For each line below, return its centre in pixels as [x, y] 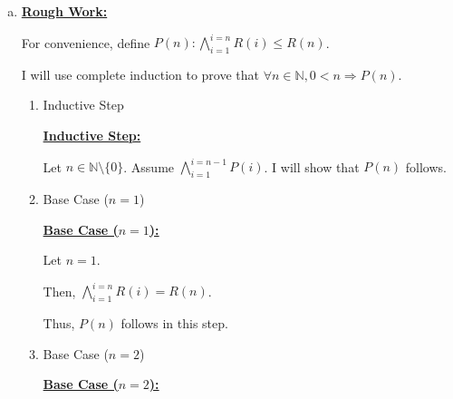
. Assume [149, 166]
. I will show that [312, 166]
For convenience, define [86, 42]
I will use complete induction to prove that [140, 74]
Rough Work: [64, 11]
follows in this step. [174, 323]
